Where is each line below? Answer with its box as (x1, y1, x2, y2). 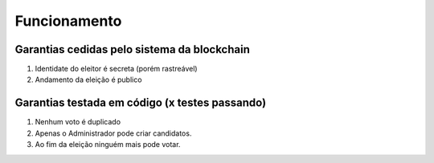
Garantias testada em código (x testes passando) (14, 96, 267, 110)
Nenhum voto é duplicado (35, 117, 121, 127)
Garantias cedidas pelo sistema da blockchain (14, 43, 251, 56)
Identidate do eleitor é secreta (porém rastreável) (35, 64, 198, 74)
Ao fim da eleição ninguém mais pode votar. (35, 140, 181, 149)
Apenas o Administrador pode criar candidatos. (35, 128, 192, 138)
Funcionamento (14, 12, 122, 30)
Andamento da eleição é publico (35, 75, 142, 84)
